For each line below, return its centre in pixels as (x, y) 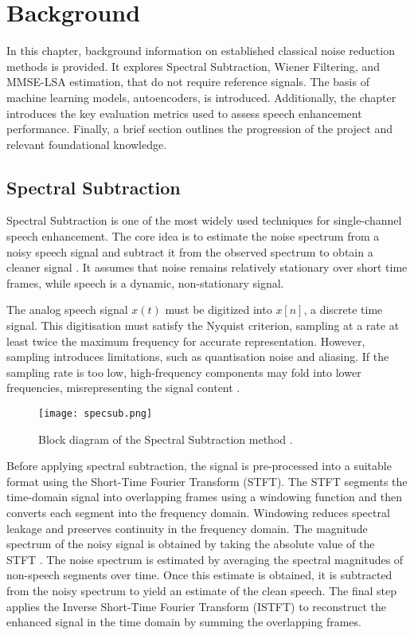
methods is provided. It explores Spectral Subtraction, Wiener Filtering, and (193, 66)
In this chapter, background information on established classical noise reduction (201, 51)
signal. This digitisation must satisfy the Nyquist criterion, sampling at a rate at (203, 325)
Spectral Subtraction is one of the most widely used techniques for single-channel (204, 220)
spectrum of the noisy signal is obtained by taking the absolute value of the (191, 544)
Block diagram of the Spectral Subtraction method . (166, 439)
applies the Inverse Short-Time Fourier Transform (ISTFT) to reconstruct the (197, 606)
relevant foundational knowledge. (87, 144)
